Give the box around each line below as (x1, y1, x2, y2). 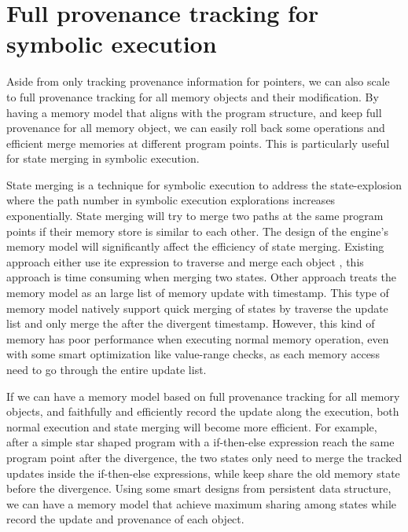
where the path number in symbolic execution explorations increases (6, 192, 336, 208)
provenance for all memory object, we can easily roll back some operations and (6, 119, 385, 136)
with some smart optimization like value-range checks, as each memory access (6, 346, 380, 362)
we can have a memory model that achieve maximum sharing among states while (6, 495, 397, 512)
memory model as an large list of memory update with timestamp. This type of (6, 284, 389, 301)
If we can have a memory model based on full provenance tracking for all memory (6, 387, 400, 404)
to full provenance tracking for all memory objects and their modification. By (6, 88, 379, 105)
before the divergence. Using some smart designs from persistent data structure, (6, 480, 391, 497)
